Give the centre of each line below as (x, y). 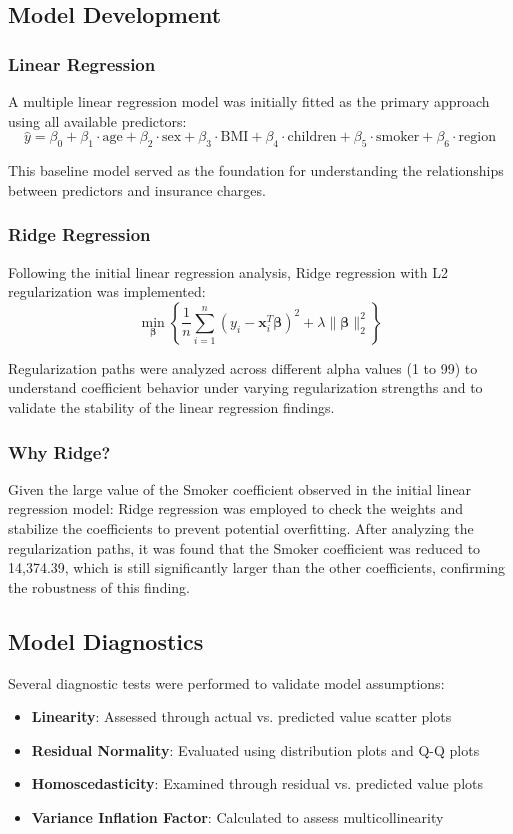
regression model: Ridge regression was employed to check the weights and (235, 508)
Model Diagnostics (106, 640)
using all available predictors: (97, 120)
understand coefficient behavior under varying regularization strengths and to (245, 387)
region (477, 137)
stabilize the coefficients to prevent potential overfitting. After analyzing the (241, 527)
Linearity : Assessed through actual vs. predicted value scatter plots (241, 716)
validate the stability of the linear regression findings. (171, 406)
